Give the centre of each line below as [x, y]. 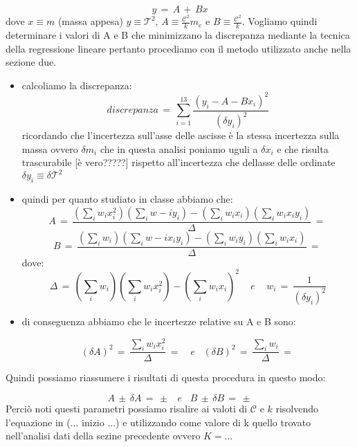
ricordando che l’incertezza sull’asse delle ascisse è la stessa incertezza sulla [181, 135]
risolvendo [297, 409]
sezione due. [31, 62]
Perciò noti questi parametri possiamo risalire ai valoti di [127, 409]
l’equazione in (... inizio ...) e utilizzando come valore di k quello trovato [158, 422]
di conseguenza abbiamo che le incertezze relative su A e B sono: [159, 321]
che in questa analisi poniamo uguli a [179, 148]
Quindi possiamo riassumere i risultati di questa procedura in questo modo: [166, 377]
